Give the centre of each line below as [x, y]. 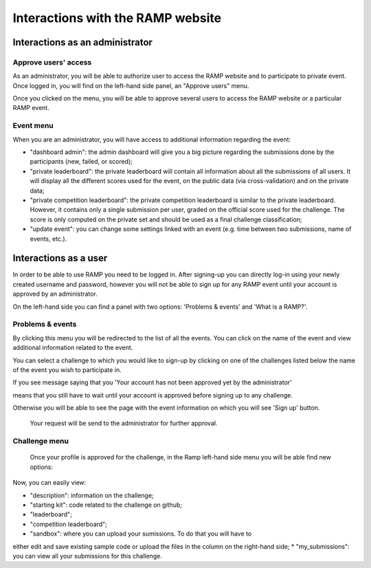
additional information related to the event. [73, 348]
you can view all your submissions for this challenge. [88, 556]
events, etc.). [48, 239]
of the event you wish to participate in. [67, 370]
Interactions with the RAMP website [117, 18]
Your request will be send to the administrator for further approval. [124, 424]
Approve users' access [52, 62]
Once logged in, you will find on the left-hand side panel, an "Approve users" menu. [131, 85]
